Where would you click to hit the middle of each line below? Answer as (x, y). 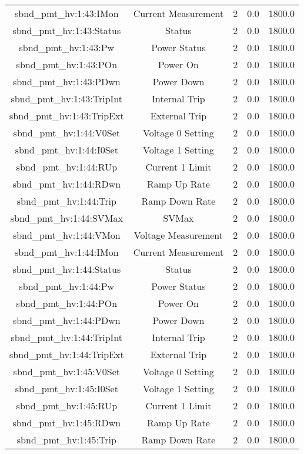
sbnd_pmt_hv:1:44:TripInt (67, 337)
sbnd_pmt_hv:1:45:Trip (66, 440)
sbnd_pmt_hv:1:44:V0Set (67, 133)
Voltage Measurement (178, 235)
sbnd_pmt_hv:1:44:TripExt (67, 354)
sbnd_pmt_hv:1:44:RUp (67, 167)
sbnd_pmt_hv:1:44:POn (67, 303)
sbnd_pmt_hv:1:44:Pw (67, 286)
